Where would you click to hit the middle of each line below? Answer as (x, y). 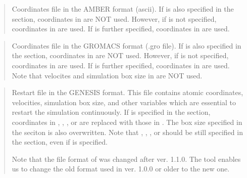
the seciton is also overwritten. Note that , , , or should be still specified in (127, 132)
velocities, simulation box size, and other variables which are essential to (124, 102)
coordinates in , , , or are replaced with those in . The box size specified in (127, 122)
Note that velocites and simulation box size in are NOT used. (107, 75)
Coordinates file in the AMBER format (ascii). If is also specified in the (123, 9)
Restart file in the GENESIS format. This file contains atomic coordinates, (128, 92)
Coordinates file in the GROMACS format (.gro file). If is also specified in (127, 45)
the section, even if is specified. (60, 142)
